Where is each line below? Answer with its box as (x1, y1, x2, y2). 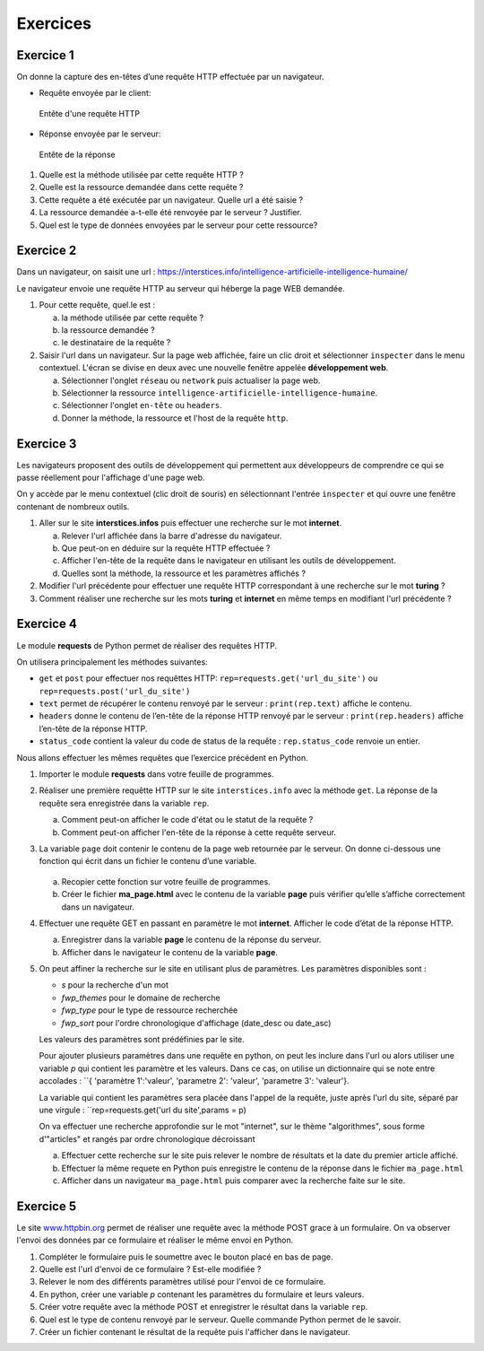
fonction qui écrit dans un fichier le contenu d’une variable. (39, 856, 257, 867)
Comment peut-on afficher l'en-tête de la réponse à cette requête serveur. (61, 826, 336, 838)
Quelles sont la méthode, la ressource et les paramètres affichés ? (61, 568, 307, 579)
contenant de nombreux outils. (16, 501, 130, 511)
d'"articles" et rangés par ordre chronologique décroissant (39, 1133, 255, 1144)
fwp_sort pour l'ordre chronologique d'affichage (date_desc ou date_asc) (61, 1017, 332, 1028)
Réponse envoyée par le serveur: (39, 128, 161, 139)
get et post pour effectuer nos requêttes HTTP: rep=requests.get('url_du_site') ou (39, 673, 378, 684)
